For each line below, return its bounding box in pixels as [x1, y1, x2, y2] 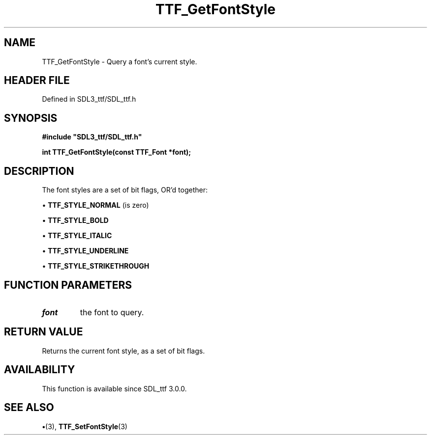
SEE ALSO [4, 401, 54, 414]
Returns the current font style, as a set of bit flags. [42, 346, 205, 355]
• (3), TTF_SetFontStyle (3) [42, 422, 127, 431]
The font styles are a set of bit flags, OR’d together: [42, 186, 208, 194]
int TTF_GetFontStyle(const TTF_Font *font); [42, 148, 191, 157]
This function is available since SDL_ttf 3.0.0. [42, 384, 187, 393]
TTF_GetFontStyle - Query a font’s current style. [42, 57, 197, 66]
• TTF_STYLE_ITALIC [42, 231, 112, 240]
